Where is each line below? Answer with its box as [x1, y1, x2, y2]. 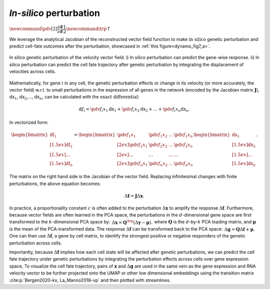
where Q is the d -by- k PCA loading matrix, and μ [154, 219, 256, 225]
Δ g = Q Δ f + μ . [224, 226, 255, 232]
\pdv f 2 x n [173, 141, 193, 148]
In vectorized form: [9, 119, 48, 125]
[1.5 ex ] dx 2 [231, 141, 256, 148]
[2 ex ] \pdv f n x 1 [116, 160, 148, 167]
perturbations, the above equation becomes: [9, 180, 101, 186]
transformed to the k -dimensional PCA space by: [9, 219, 110, 225]
